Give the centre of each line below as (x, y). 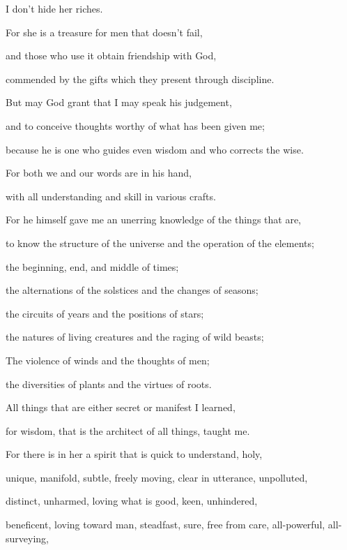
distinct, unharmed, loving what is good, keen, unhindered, (132, 501)
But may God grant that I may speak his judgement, (119, 102)
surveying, (27, 538)
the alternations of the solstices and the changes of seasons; (132, 290)
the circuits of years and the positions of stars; (105, 313)
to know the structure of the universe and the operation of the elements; (160, 243)
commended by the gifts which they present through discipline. (140, 79)
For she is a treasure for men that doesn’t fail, (104, 32)
